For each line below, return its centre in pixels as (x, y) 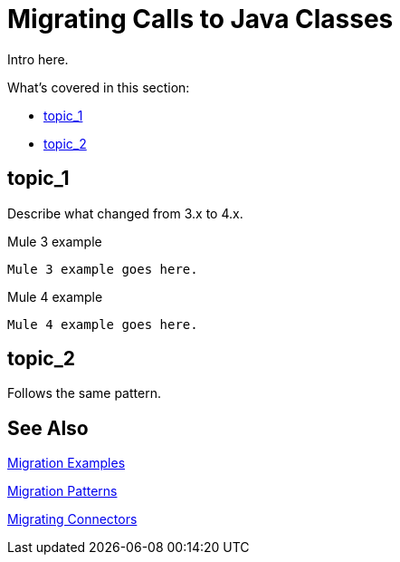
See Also (48, 428)
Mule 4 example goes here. (103, 324)
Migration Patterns (62, 491)
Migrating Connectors (72, 519)
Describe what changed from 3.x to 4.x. (125, 213)
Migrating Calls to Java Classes (200, 19)
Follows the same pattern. (84, 393)
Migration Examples (67, 463)
